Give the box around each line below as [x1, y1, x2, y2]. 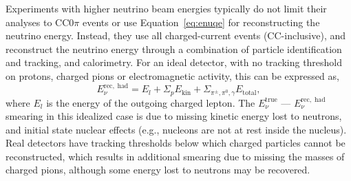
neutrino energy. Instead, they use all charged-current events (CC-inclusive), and [6, 28, 346, 43]
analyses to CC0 [6, 14, 74, 29]
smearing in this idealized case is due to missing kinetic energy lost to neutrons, [6, 109, 342, 123]
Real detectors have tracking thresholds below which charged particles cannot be [6, 136, 345, 150]
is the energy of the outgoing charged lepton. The [46, 95, 255, 109]
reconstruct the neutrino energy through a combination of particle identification [6, 41, 342, 56]
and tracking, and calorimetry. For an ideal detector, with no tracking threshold [6, 55, 343, 70]
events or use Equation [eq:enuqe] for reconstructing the [82, 14, 320, 29]
